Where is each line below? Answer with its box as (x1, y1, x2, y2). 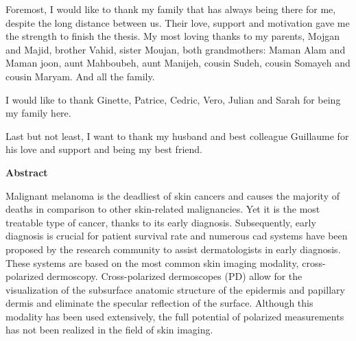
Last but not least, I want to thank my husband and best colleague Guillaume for (5, 128, 349, 143)
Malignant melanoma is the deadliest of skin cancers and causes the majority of (5, 188, 340, 202)
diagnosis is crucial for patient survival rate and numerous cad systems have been (5, 228, 348, 243)
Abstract (5, 165, 48, 179)
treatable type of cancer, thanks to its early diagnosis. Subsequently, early (5, 215, 316, 229)
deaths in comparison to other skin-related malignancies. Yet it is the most (5, 202, 320, 216)
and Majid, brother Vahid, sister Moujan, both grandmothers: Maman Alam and (5, 42, 346, 56)
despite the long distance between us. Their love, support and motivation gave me (5, 15, 350, 30)
